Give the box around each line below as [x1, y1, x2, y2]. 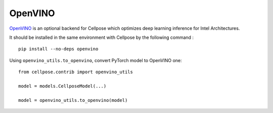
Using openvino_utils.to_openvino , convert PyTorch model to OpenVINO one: [9, 57, 182, 63]
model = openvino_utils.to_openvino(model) [18, 97, 128, 103]
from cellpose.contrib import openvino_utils [18, 69, 133, 75]
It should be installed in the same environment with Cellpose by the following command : [9, 34, 194, 40]
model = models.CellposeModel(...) [18, 83, 107, 89]
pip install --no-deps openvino [18, 46, 99, 52]
